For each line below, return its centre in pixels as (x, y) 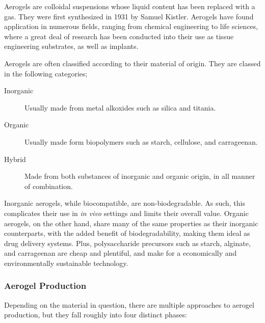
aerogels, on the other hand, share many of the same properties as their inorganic (131, 223)
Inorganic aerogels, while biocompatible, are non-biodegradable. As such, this (125, 203)
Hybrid (15, 159)
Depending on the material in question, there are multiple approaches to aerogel (129, 304)
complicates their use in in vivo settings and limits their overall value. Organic (126, 213)
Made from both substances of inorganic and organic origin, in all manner (140, 176)
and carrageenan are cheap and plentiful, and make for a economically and (121, 253)
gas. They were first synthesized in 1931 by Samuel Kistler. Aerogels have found (129, 16)
